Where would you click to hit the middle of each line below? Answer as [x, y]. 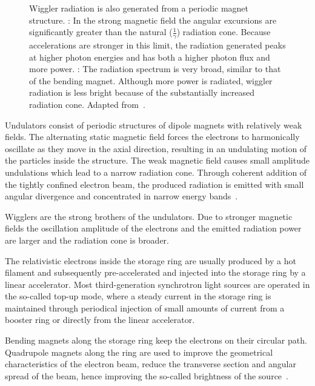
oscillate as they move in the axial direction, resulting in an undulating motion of [156, 148]
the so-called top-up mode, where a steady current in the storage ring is [138, 296]
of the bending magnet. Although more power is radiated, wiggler [151, 80]
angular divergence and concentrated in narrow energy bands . [121, 196]
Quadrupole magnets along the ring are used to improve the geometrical [139, 352]
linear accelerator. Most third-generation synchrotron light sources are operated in [157, 284]
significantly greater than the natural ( [101, 32]
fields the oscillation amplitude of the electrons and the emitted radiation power [153, 228]
